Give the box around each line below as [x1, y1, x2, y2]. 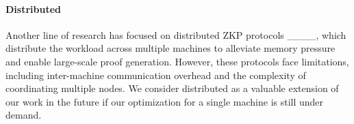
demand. [5, 108, 42, 122]
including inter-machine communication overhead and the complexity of [5, 67, 306, 82]
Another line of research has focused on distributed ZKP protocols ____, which [5, 27, 346, 42]
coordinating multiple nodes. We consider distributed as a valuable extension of [5, 81, 339, 95]
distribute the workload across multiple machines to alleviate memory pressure [5, 41, 336, 55]
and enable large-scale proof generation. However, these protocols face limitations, [5, 54, 349, 68]
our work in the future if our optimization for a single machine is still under [5, 94, 324, 108]
